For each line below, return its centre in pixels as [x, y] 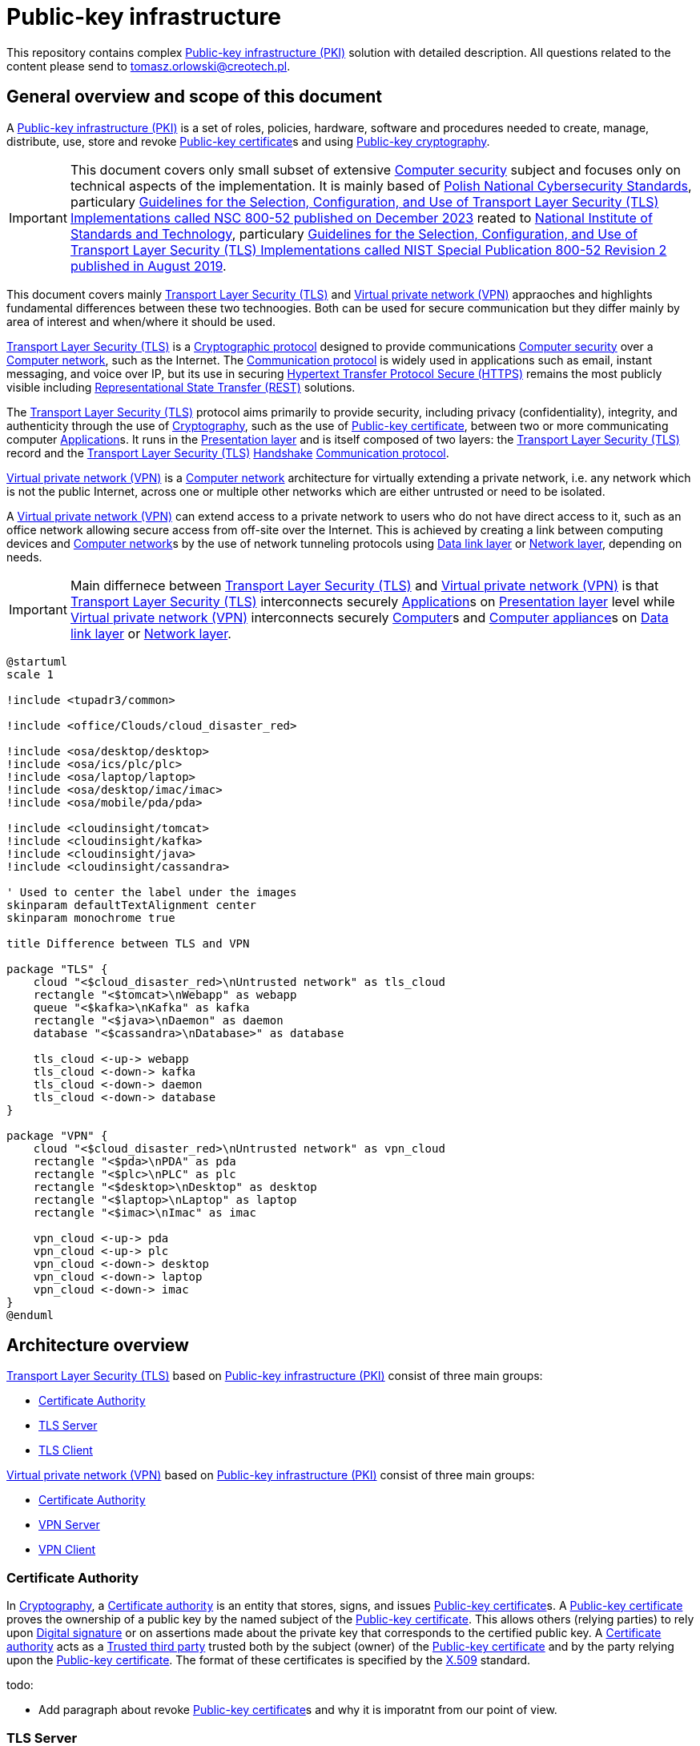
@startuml [37, 661]
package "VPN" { [57, 1135]
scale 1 [30, 674]
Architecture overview [98, 1346]
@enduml [30, 1315]
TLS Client [66, 1450]
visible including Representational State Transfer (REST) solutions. [181, 387]
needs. [24, 557]
